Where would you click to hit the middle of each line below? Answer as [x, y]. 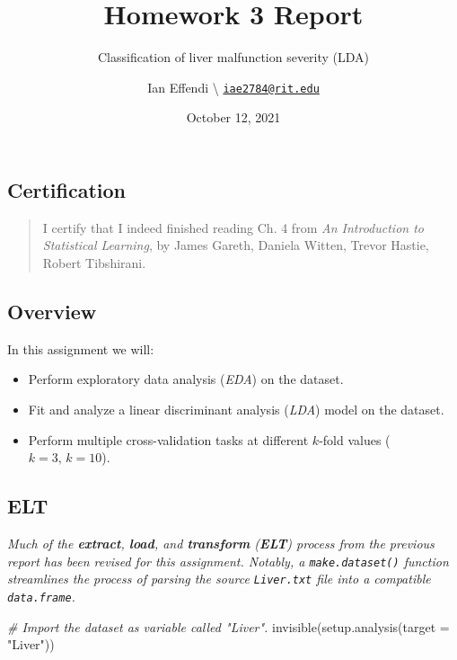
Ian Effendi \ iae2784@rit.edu [233, 87]
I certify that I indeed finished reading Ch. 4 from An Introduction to [233, 227]
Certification [67, 189]
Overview [52, 311]
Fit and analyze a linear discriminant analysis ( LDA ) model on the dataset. [236, 409]
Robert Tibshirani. [94, 262]
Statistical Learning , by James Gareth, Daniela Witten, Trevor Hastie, [236, 245]
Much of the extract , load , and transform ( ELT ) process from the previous [221, 543]
